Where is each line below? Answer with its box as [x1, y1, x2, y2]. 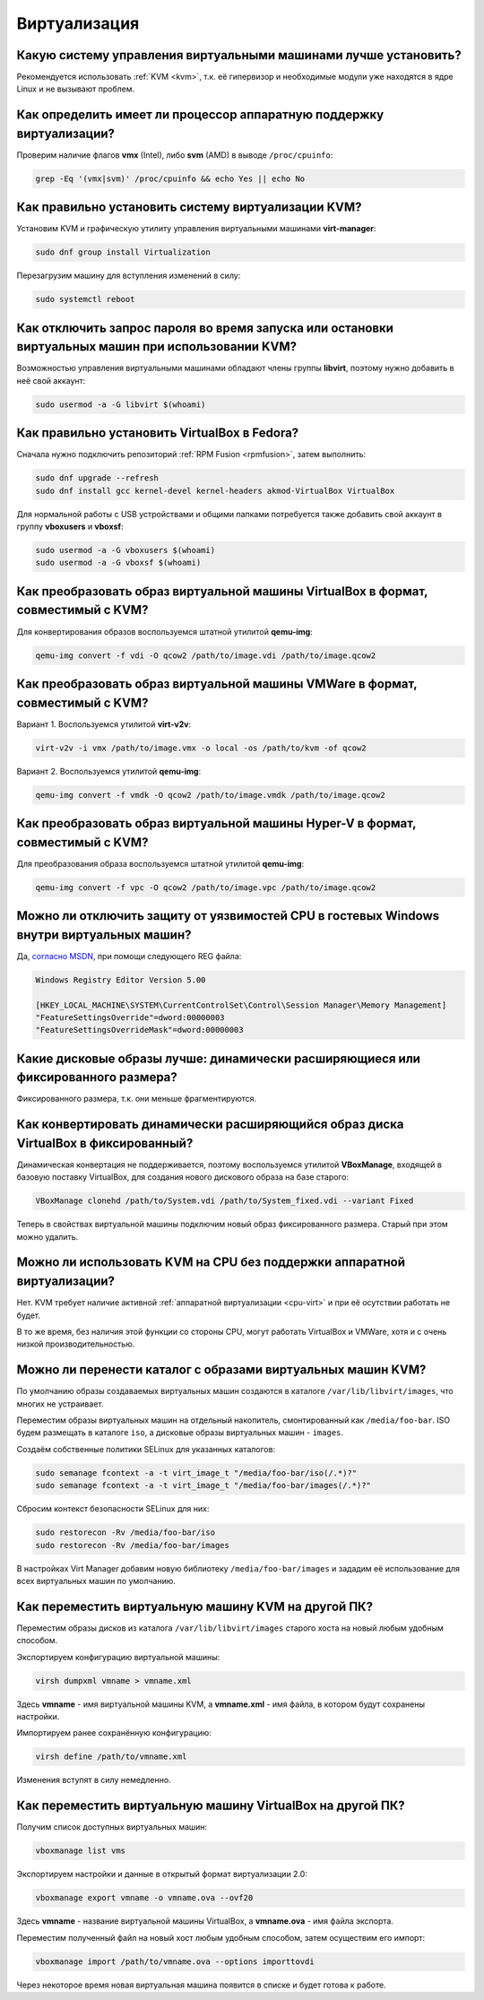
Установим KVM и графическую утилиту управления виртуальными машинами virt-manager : [16, 223, 376, 234]
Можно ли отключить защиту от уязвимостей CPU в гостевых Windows [16, 908, 440, 923]
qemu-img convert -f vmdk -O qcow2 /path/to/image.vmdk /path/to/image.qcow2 [35, 790, 385, 800]
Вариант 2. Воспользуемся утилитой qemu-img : [16, 766, 202, 776]
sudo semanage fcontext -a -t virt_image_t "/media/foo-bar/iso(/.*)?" [35, 1468, 358, 1478]
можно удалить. [16, 1231, 79, 1242]
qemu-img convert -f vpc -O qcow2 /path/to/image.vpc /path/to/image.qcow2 [35, 882, 376, 892]
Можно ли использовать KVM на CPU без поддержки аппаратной [16, 1255, 406, 1270]
